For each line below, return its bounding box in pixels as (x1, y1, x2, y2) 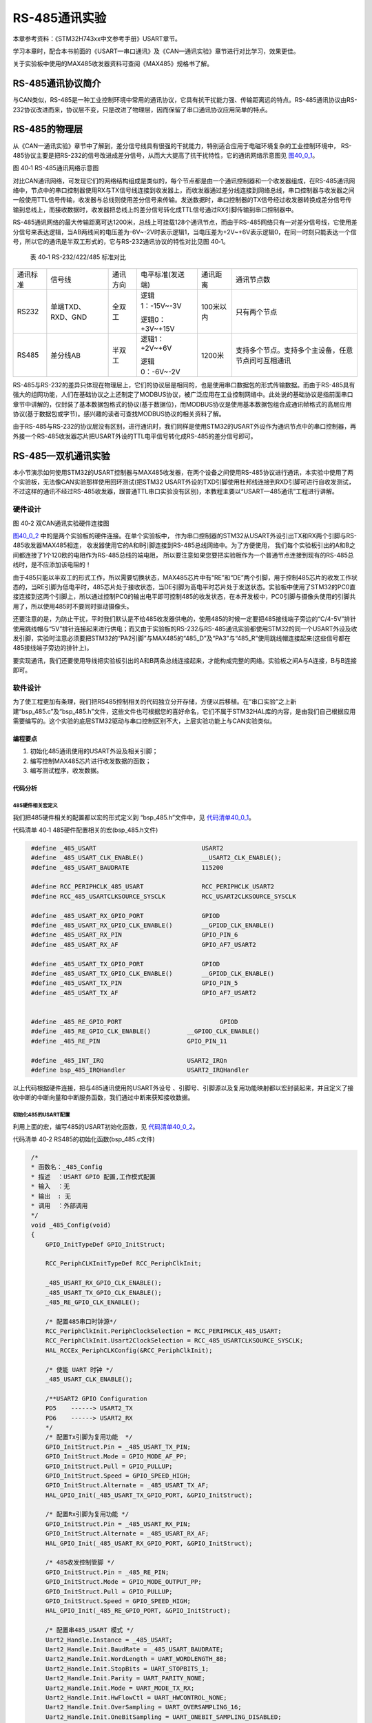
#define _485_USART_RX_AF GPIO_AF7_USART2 (31, 941, 256, 948)
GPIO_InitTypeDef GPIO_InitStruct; (45, 1241, 165, 1248)
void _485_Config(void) (31, 1221, 112, 1229)
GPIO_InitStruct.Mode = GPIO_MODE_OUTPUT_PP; (45, 1578, 203, 1586)
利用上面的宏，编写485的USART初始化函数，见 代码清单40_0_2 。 (12, 1122, 199, 1130)
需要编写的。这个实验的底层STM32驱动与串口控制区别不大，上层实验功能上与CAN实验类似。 (12, 717, 276, 725)
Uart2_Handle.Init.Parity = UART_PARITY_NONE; (45, 1675, 206, 1682)
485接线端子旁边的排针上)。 (12, 644, 93, 652)
